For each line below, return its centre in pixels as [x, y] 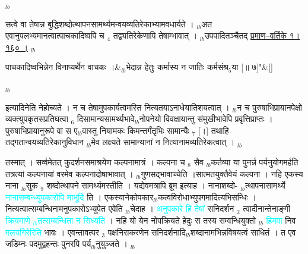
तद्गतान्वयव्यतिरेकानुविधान [45, 142]
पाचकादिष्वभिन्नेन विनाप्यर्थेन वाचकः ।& [63, 67]
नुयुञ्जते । [112, 244]
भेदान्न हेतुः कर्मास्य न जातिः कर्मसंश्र [177, 67]
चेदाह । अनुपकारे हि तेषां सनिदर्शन [182, 208]
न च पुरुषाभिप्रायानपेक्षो [269, 107]
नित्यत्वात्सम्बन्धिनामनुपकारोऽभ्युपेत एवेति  [66, 208]
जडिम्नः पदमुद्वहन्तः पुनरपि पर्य [48, 244]
